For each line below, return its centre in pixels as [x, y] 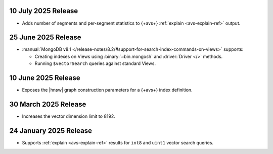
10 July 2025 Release [44, 11]
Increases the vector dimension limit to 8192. [69, 116]
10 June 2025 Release [45, 78]
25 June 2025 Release [45, 37]
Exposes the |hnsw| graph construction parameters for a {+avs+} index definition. [107, 90]
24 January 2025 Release [51, 131]
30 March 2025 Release [48, 104]
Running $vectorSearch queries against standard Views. [95, 63]
